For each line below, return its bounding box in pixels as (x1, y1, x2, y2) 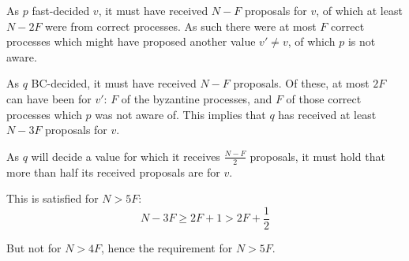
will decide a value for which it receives (31, 147, 220, 164)
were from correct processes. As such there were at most (45, 17, 317, 34)
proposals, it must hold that (250, 147, 385, 164)
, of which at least (316, 2, 403, 18)
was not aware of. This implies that (95, 106, 266, 122)
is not (347, 33, 376, 50)
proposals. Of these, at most (233, 75, 370, 91)
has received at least (278, 106, 377, 122)
